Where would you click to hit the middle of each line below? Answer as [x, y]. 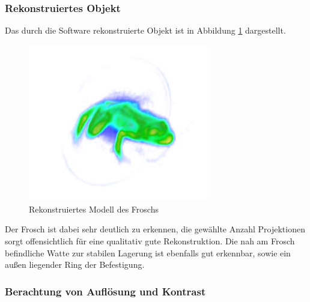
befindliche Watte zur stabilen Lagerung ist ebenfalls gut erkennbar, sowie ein [148, 252]
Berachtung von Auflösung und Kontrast [105, 291]
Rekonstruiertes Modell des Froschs [94, 209]
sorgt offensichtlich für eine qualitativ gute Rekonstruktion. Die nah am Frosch [150, 240]
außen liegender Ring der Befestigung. [75, 264]
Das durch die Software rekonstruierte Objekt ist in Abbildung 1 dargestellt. [145, 30]
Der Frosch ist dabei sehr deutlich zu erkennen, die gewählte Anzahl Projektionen [155, 229]
